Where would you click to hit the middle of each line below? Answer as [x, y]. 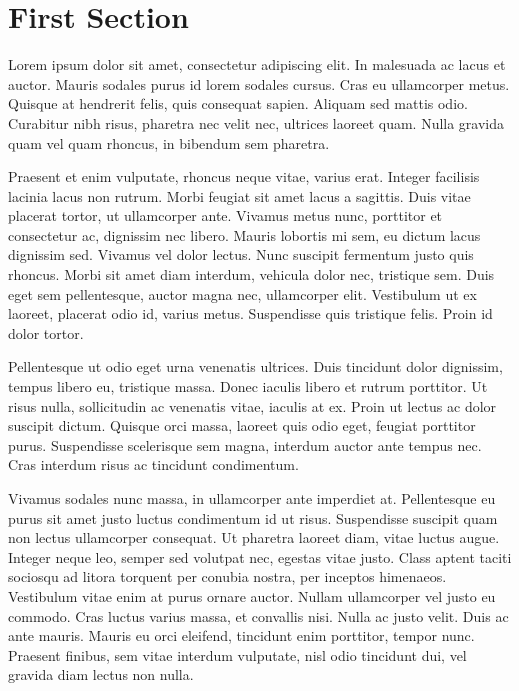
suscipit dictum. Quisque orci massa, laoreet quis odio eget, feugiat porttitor [242, 425]
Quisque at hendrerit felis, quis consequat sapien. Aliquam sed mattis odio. [238, 103]
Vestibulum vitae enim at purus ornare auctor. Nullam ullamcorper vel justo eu [252, 595]
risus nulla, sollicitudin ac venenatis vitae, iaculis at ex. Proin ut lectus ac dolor [252, 405]
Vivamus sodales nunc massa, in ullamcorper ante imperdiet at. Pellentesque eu [252, 498]
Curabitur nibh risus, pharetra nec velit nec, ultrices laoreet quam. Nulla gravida [256, 122]
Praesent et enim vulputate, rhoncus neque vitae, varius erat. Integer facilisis [244, 176]
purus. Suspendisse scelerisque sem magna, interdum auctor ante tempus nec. [245, 444]
